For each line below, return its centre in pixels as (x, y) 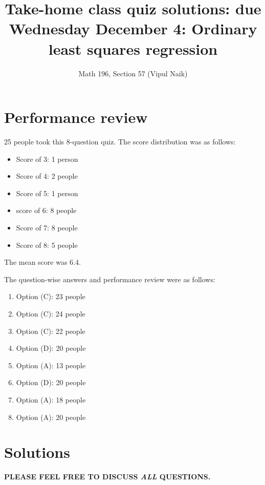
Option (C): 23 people (51, 296)
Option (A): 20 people (51, 417)
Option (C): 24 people (51, 313)
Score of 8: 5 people (47, 245)
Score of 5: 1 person (47, 193)
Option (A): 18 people (51, 399)
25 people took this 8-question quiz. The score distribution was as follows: (120, 142)
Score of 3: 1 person (47, 159)
